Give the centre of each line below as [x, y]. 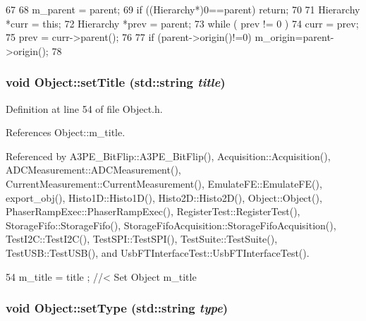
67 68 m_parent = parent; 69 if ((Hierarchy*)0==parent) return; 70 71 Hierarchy [183, 9]
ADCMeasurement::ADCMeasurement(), [93, 170]
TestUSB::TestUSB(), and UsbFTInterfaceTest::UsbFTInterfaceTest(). [158, 252]
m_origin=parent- [294, 37]
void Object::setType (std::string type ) [117, 308]
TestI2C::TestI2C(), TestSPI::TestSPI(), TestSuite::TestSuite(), [142, 239]
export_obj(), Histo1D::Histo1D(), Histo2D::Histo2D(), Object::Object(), [164, 197]
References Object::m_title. [66, 132]
